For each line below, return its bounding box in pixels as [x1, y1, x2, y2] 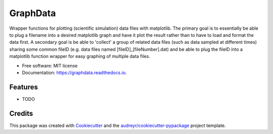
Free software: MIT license [22, 62, 78, 69]
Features [9, 83, 38, 91]
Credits [9, 109, 33, 118]
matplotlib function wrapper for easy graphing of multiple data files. [9, 53, 150, 59]
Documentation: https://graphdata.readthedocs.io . [22, 70, 127, 76]
